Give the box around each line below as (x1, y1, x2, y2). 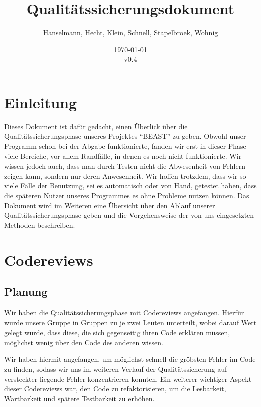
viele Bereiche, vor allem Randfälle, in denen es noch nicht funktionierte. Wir (4, 150, 242, 161)
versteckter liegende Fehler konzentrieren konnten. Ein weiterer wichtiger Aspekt (4, 373, 252, 384)
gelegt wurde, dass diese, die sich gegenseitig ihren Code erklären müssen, (4, 327, 230, 338)
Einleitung (4, 92, 77, 112)
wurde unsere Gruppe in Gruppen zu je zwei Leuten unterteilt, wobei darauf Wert (4, 317, 257, 328)
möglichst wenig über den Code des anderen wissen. (4, 337, 163, 347)
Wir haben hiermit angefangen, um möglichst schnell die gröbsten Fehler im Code (4, 354, 256, 364)
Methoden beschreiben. (4, 219, 75, 230)
